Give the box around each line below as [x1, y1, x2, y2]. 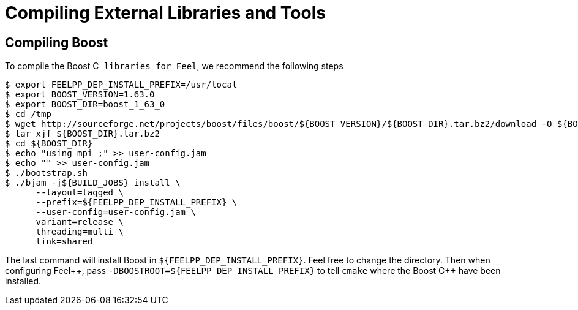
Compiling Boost [5, 34, 108, 50]
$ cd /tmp [5, 109, 51, 119]
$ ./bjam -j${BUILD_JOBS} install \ [5, 178, 181, 188]
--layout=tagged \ [36, 187, 124, 198]
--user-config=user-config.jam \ [36, 207, 196, 217]
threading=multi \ [36, 227, 124, 237]
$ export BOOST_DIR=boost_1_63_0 [5, 99, 165, 110]
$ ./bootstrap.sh [5, 168, 88, 178]
